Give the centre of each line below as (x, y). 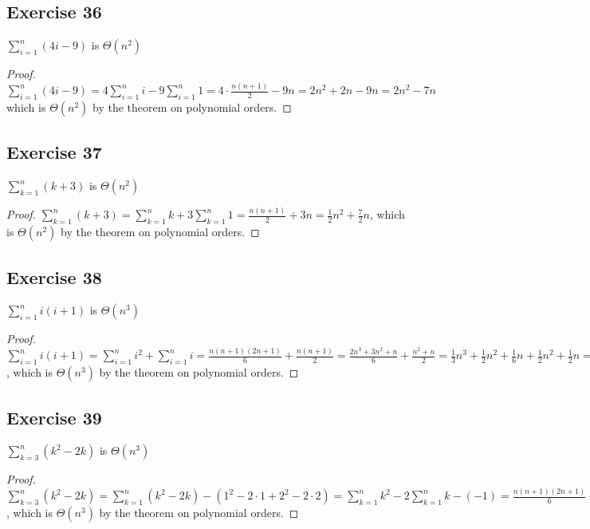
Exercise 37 (54, 152)
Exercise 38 (54, 276)
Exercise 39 (54, 417)
